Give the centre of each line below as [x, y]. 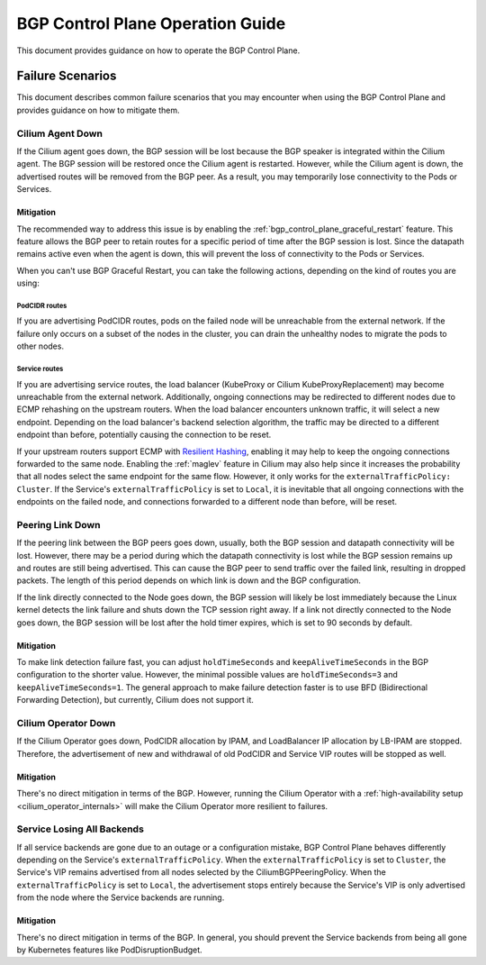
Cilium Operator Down [66, 723]
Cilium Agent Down [60, 133]
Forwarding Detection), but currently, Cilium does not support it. [135, 700]
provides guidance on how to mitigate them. [98, 110]
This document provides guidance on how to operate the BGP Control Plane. [158, 50]
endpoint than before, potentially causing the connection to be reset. [144, 435]
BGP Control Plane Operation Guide [151, 23]
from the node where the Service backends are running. [121, 897]
